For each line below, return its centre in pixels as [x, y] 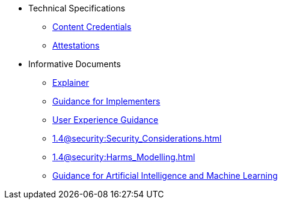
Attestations [76, 45]
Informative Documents [75, 64]
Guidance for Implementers [106, 101]
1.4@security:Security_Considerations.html [137, 138]
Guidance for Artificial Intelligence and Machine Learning [165, 175]
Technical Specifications [77, 8]
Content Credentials [92, 27]
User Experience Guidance [106, 120]
